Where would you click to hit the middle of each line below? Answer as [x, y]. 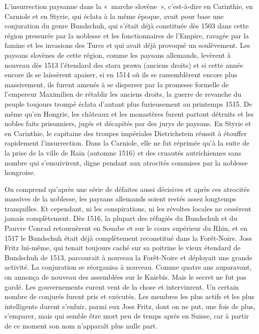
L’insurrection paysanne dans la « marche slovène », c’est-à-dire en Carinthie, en [129, 6]
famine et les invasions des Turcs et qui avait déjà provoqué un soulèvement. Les [128, 45]
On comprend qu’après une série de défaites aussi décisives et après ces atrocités [127, 189]
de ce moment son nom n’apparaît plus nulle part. [81, 326]
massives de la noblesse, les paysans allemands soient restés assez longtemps [121, 199]
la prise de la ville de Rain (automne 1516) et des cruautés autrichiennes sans [123, 152]
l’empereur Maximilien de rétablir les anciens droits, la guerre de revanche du [123, 94]
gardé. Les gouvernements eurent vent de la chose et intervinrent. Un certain [122, 286]
